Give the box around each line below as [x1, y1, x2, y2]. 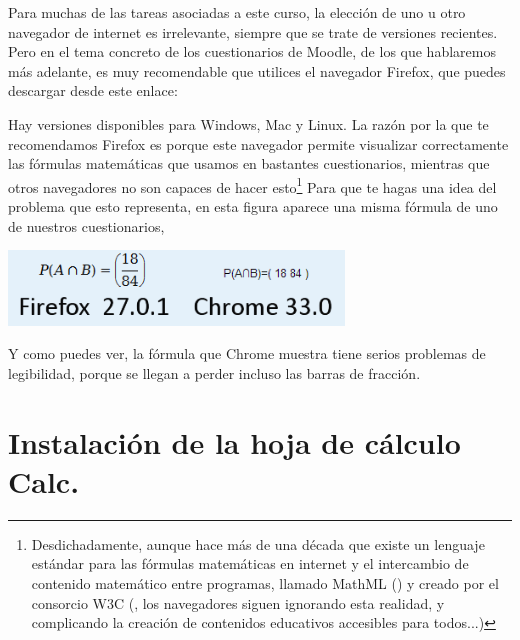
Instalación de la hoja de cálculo [8, 421, 461, 462]
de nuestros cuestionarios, [8, 215, 165, 236]
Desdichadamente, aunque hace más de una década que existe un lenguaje [31, 533, 485, 554]
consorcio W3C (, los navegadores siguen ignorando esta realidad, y [31, 592, 445, 613]
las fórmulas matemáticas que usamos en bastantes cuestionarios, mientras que [8, 153, 490, 174]
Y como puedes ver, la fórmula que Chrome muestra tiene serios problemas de [8, 343, 486, 364]
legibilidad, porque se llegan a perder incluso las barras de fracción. [8, 362, 421, 383]
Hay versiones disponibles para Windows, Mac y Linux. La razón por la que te [8, 113, 489, 134]
